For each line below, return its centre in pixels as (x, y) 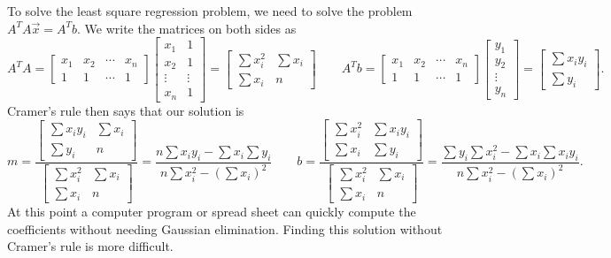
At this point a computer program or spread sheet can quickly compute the (212, 212)
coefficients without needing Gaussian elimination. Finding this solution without (225, 228)
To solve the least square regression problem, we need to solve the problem (210, 11)
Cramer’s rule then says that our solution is (126, 110)
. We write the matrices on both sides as (186, 28)
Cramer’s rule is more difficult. (90, 246)
